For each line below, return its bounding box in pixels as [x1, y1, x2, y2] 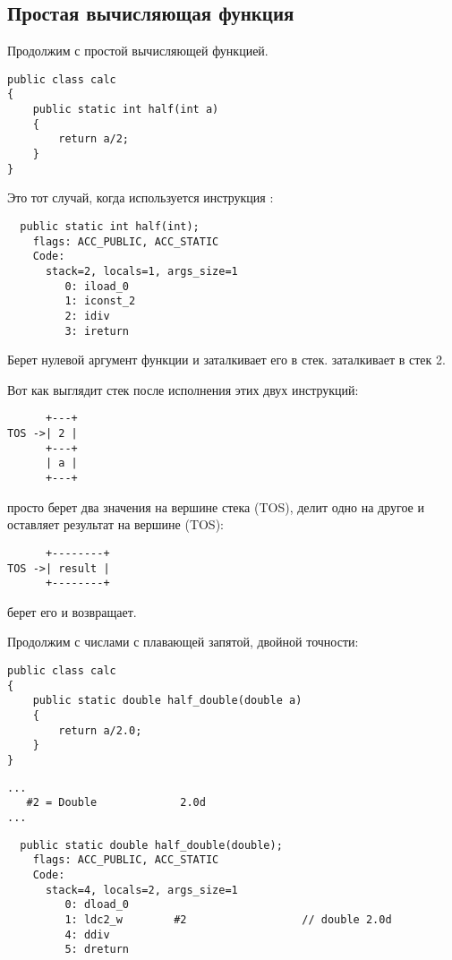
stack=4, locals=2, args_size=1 [45, 883, 238, 896]
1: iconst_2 [64, 295, 136, 308]
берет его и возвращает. [7, 602, 137, 621]
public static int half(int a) [32, 103, 219, 116]
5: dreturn [64, 943, 130, 956]
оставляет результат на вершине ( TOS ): [7, 515, 225, 534]
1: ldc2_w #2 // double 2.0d [64, 913, 392, 926]
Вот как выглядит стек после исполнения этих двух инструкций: [7, 380, 359, 399]
